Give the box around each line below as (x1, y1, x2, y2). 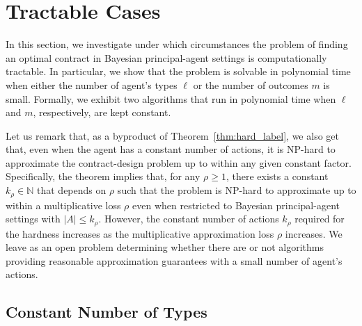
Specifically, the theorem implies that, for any (6, 169, 200, 184)
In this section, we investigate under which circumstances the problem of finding (6, 37, 348, 51)
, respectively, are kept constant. (33, 105, 171, 120)
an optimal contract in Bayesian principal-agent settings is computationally (6, 50, 327, 65)
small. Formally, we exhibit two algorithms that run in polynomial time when (6, 91, 336, 106)
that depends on (37, 183, 107, 197)
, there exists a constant (226, 169, 329, 184)
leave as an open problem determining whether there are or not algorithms (6, 240, 324, 254)
